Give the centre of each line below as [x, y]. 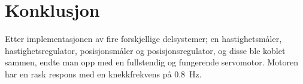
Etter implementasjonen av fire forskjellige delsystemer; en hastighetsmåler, [143, 39]
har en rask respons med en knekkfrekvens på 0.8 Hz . [103, 73]
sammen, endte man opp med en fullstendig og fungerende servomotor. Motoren [151, 62]
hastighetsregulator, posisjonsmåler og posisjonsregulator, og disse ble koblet [145, 50]
